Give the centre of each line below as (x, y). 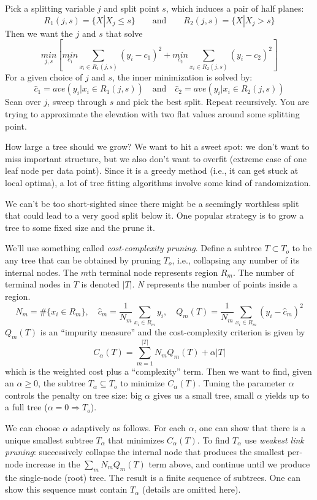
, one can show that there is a (250, 428)
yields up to (287, 395)
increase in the (53, 463)
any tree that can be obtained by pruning (83, 260)
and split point (132, 8)
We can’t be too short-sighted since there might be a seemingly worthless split (152, 203)
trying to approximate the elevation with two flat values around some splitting (152, 114)
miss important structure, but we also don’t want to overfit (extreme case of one (156, 158)
